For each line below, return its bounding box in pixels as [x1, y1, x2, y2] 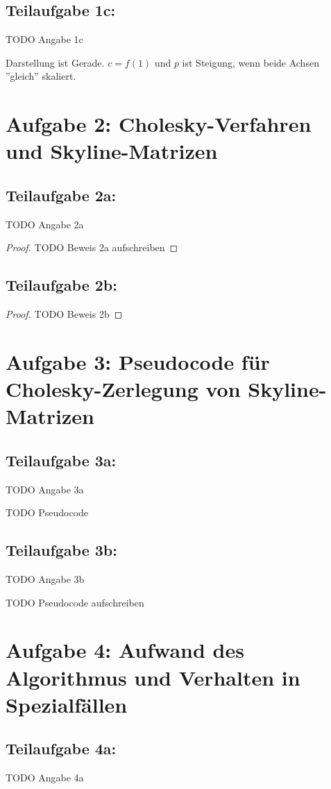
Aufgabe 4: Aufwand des [6, 636, 244, 664]
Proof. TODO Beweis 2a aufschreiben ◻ [6, 240, 178, 255]
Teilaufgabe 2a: [6, 184, 117, 205]
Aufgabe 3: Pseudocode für [6, 347, 270, 375]
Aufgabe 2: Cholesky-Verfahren [6, 110, 312, 138]
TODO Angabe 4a [6, 770, 84, 785]
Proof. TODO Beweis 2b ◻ [6, 307, 123, 321]
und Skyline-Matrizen [6, 137, 218, 165]
